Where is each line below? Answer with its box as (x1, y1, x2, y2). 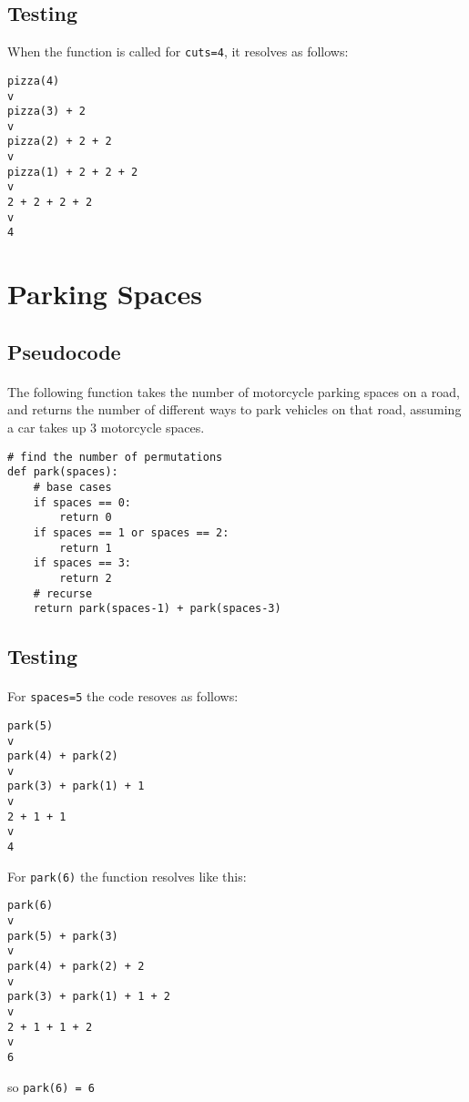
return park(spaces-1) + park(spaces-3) (33, 602, 281, 616)
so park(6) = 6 (7, 1076, 95, 1096)
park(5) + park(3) (7, 929, 118, 943)
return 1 (59, 541, 112, 555)
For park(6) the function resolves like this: (7, 866, 247, 885)
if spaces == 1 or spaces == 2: (33, 525, 229, 539)
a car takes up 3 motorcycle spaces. (7, 418, 205, 437)
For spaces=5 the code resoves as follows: (7, 687, 239, 706)
